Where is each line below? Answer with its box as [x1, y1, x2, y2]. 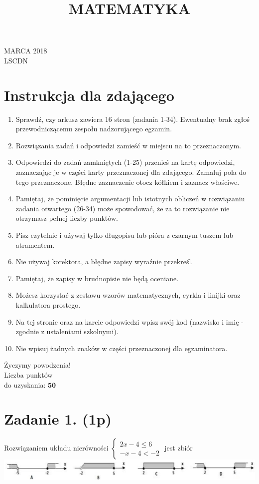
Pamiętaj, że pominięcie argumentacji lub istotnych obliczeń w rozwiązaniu [15, 193, 245, 204]
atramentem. [15, 239, 55, 250]
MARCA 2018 [4, 45, 47, 56]
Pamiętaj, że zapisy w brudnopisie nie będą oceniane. [15, 273, 179, 283]
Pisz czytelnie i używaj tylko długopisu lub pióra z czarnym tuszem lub [15, 230, 234, 240]
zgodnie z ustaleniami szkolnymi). [15, 326, 119, 337]
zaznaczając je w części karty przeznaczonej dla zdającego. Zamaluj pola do [15, 167, 247, 177]
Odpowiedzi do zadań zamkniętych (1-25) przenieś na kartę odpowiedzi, [15, 157, 235, 167]
